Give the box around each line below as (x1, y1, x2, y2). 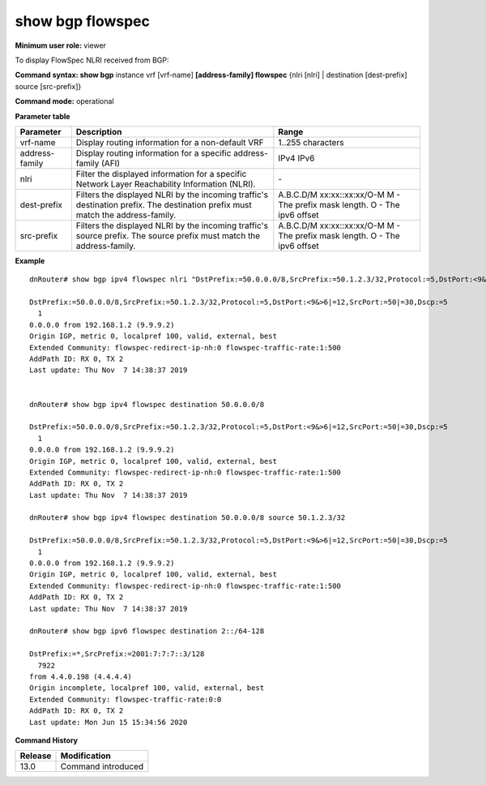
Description (75, 126, 122, 137)
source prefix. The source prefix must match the (75, 229, 261, 241)
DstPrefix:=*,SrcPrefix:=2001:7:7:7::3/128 (29, 650, 205, 658)
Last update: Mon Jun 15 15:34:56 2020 (29, 718, 188, 727)
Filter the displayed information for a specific (75, 168, 247, 179)
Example (15, 255, 45, 265)
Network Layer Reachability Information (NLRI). (75, 178, 256, 190)
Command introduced (60, 761, 144, 772)
